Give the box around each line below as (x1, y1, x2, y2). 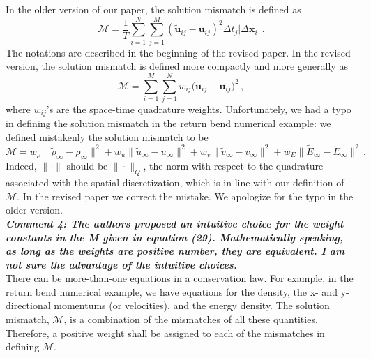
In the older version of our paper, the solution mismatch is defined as (6, 2, 301, 16)
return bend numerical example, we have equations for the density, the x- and (6, 284, 338, 299)
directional (6, 298, 51, 313)
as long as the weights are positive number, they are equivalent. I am (6, 244, 345, 258)
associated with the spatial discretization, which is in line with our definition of (6, 175, 344, 190)
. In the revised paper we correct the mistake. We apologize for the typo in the (17, 188, 354, 203)
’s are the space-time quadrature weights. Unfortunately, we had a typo (46, 102, 351, 117)
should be (66, 158, 108, 173)
